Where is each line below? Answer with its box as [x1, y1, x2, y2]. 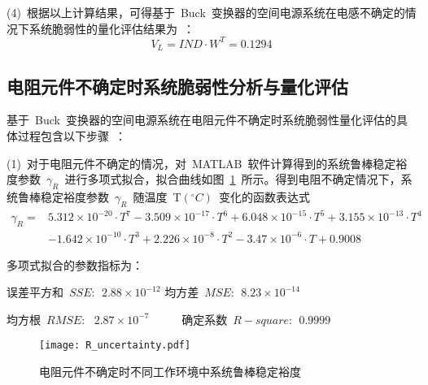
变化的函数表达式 [218, 188, 310, 205]
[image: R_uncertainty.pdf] [39, 340, 191, 352]
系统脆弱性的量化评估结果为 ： [28, 19, 194, 37]
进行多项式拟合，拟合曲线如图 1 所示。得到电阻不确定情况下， [64, 171, 401, 188]
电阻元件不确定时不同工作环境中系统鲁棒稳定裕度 [39, 363, 301, 380]
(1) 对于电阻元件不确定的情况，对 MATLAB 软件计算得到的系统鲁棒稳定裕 [7, 154, 408, 171]
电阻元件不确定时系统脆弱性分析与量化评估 [7, 73, 348, 98]
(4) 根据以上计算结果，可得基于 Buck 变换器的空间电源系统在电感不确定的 [7, 4, 405, 20]
